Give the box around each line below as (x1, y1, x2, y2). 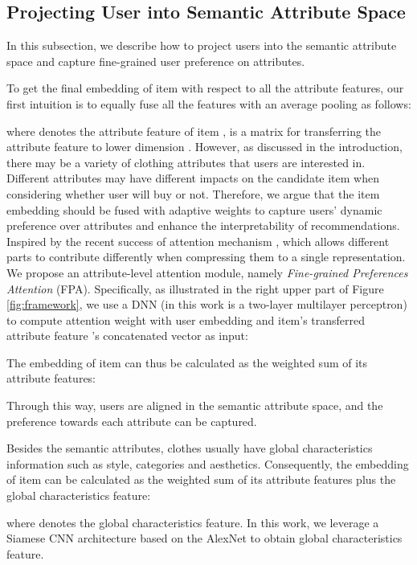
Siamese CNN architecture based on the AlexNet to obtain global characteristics (6, 530, 403, 547)
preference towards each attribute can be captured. (6, 412, 257, 429)
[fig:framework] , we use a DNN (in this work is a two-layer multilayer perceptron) (6, 296, 407, 313)
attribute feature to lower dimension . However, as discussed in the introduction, (6, 138, 403, 155)
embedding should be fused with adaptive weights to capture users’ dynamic (6, 201, 382, 218)
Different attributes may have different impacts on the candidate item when (6, 170, 379, 186)
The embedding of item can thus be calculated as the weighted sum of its (6, 354, 368, 371)
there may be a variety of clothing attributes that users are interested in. (6, 154, 366, 170)
